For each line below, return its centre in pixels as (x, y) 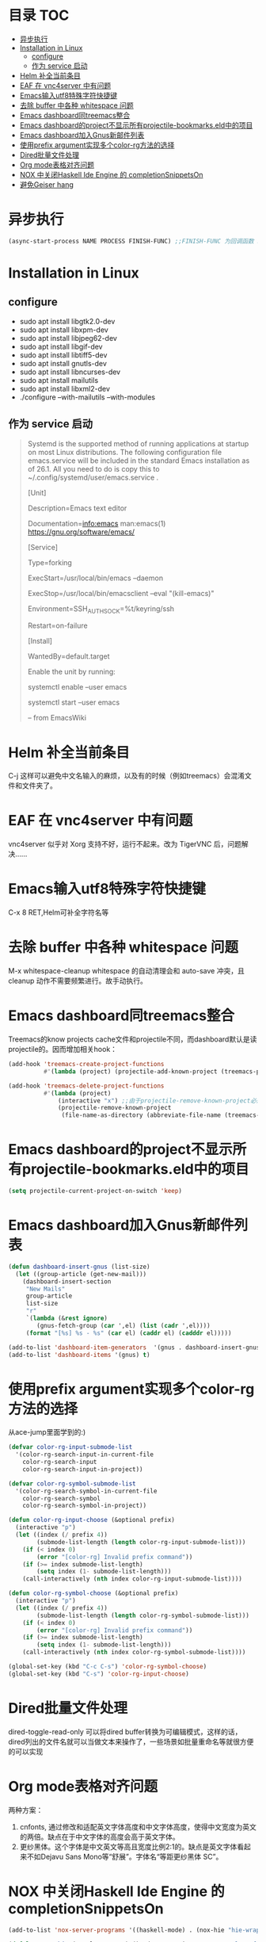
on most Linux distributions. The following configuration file (125, 452)
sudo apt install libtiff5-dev (63, 355)
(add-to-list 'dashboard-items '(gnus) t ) (79, 1355)
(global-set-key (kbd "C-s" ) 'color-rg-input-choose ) (99, 1674)
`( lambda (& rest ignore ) (67, 1319)
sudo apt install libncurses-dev (70, 372)
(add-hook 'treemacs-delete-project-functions (86, 1086)
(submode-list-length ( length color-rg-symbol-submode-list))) (143, 1615)
